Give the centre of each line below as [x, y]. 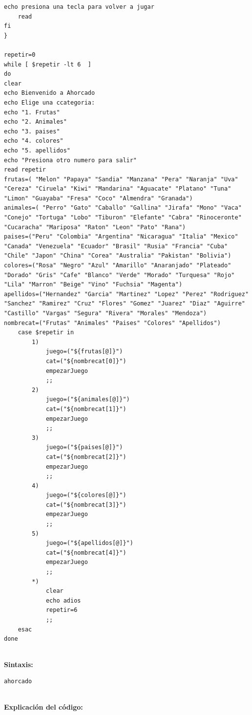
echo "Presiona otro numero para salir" [71, 160]
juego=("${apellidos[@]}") [89, 543]
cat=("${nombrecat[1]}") [86, 409]
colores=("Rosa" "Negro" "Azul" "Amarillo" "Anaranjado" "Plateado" [118, 266]
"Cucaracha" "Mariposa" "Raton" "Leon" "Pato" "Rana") [95, 227]
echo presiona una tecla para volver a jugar [79, 7]
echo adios [63, 600]
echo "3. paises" [32, 131]
